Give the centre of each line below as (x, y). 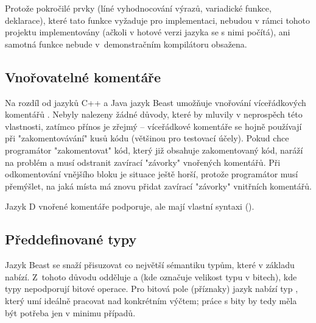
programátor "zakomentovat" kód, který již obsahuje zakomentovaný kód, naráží (154, 150)
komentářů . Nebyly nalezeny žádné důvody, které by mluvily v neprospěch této (154, 114)
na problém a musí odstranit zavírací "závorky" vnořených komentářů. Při (143, 162)
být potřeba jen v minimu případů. (70, 312)
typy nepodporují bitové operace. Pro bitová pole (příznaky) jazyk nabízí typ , (152, 289)
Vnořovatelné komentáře (83, 76)
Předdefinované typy (71, 239)
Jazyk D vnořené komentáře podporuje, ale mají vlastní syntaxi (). (130, 206)
